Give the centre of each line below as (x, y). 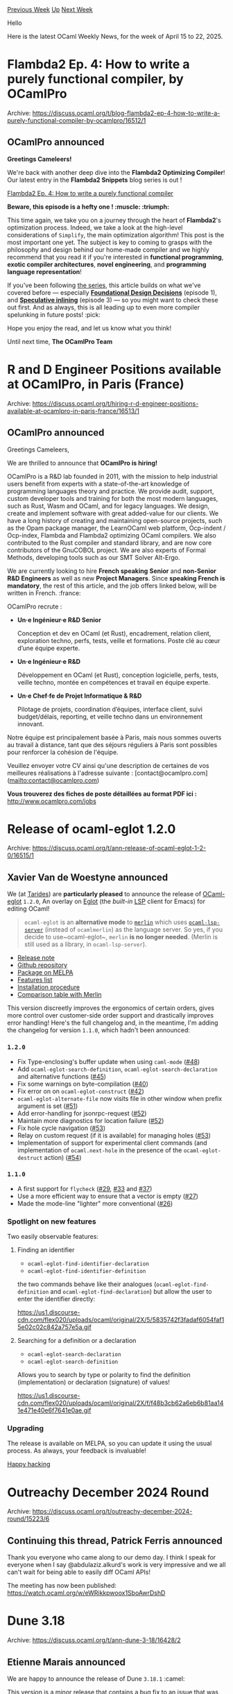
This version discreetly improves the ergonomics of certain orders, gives (111, 1008)
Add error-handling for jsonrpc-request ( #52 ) (82, 1113)
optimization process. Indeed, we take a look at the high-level (95, 228)
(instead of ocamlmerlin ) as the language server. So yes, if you (134, 930)
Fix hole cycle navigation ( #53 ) (61, 1128)
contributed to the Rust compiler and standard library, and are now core (110, 542)
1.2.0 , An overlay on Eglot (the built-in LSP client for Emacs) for (114, 901)
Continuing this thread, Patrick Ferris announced (115, 1540)
